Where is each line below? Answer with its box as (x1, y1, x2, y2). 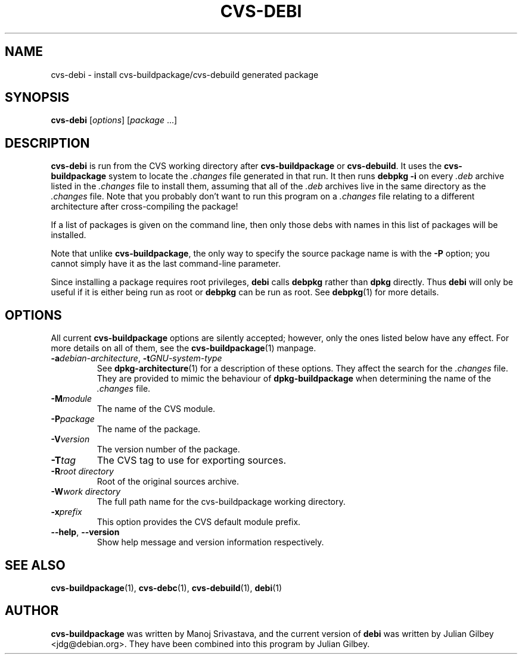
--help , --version (51, 527, 120, 538)
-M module (51, 393, 92, 404)
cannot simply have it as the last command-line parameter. (51, 258, 281, 269)
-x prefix (51, 507, 82, 517)
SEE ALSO (5, 557, 66, 573)
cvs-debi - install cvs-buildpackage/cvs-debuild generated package (51, 69, 319, 80)
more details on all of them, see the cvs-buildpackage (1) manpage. (51, 343, 316, 354)
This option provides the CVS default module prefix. (97, 517, 301, 527)
